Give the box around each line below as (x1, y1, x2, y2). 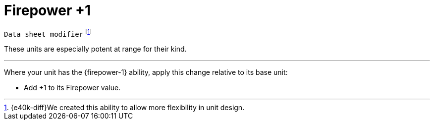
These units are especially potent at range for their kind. (4, 45, 187, 54)
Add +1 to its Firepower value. (24, 83, 121, 92)
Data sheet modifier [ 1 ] (4, 28, 92, 38)
